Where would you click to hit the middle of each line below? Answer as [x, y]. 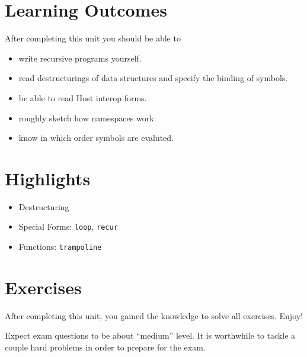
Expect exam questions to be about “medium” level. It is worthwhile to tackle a [150, 335]
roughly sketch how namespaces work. [87, 118]
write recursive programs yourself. [80, 58]
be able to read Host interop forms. [83, 97]
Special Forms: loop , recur [68, 226]
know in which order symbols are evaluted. [96, 138]
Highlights [48, 178]
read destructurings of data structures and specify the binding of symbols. [153, 78]
